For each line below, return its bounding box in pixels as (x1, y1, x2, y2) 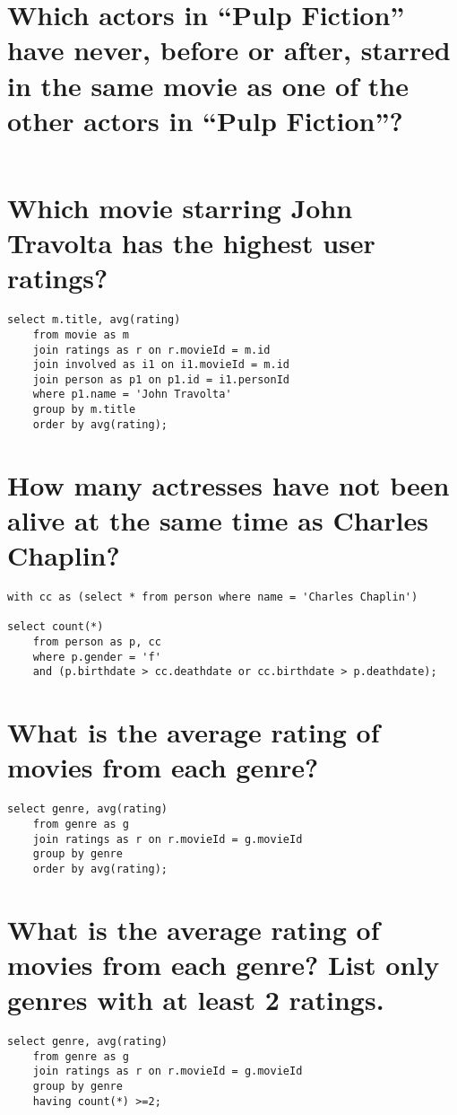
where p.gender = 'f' (32, 650, 161, 663)
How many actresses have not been (7, 466, 450, 503)
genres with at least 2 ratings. (7, 981, 384, 1018)
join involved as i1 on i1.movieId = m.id (32, 358, 289, 372)
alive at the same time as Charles (7, 501, 428, 538)
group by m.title (32, 403, 136, 417)
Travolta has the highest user (7, 224, 375, 261)
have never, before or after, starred (7, 31, 451, 68)
